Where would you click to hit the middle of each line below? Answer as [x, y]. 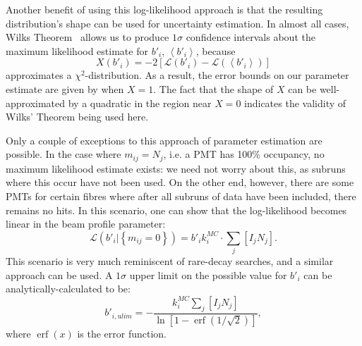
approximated [36, 103]
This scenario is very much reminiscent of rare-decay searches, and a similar [170, 261]
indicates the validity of [295, 103]
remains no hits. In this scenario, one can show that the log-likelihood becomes [176, 210]
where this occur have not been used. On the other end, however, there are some [180, 182]
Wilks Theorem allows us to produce [88, 37]
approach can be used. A [59, 274]
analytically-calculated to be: [68, 289]
